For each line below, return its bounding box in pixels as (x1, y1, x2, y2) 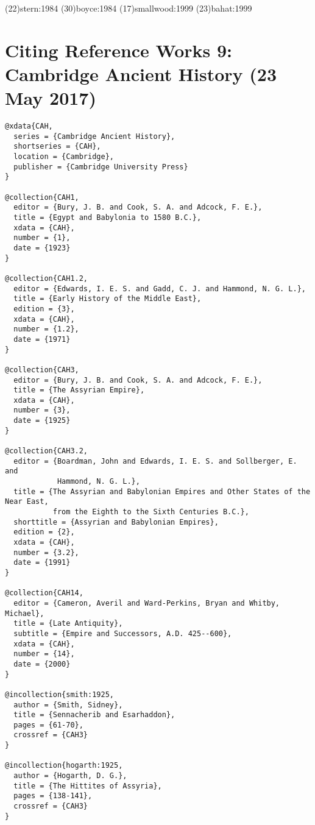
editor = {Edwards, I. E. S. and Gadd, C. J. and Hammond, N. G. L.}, (13, 284, 306, 293)
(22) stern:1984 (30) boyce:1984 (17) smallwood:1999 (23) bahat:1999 (5, 2, 252, 14)
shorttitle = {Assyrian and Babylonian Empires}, (13, 517, 219, 526)
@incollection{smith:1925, (5, 690, 114, 699)
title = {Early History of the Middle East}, (13, 294, 202, 303)
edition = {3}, (13, 304, 75, 313)
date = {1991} (13, 558, 71, 567)
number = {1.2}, (13, 325, 79, 334)
